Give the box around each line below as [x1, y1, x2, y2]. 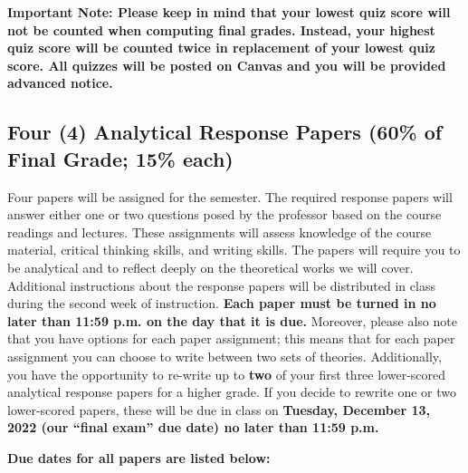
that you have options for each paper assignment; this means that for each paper [7, 329, 455, 348]
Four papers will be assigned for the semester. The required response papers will [7, 187, 453, 206]
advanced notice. [7, 73, 113, 92]
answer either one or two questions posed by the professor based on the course [7, 205, 442, 224]
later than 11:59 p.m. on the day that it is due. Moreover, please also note [7, 311, 457, 330]
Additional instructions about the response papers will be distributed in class [7, 275, 435, 294]
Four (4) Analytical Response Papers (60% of [7, 118, 443, 146]
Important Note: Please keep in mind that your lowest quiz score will [7, 3, 451, 21]
